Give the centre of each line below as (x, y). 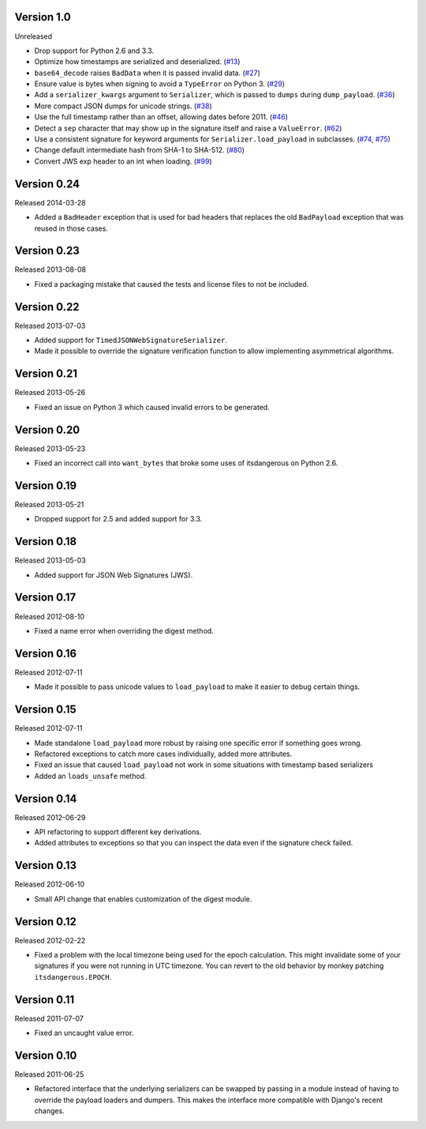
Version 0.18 (46, 542)
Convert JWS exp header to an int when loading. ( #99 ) (123, 161)
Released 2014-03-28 (50, 202)
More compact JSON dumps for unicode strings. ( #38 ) (123, 106)
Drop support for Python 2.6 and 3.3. (94, 51)
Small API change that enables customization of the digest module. (143, 899)
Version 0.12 (45, 922)
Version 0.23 (47, 251)
